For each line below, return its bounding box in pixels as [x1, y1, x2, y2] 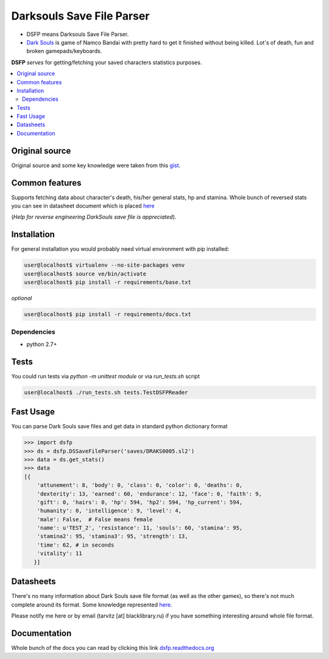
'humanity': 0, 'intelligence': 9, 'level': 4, [37, 507, 182, 514]
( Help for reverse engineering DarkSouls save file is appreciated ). [11, 214, 177, 221]
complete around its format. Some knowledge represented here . [11, 601, 172, 608]
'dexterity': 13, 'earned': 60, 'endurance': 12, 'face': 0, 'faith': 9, [37, 490, 262, 497]
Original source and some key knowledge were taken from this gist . [11, 162, 181, 169]
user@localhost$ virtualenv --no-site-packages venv [24, 262, 185, 268]
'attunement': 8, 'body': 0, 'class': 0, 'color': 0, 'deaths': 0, [37, 482, 243, 489]
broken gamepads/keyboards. [26, 48, 102, 55]
